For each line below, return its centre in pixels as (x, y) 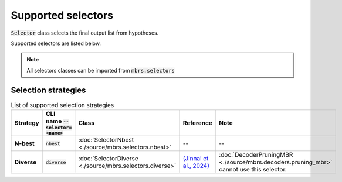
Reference (197, 123)
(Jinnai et (196, 158)
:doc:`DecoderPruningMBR (256, 155)
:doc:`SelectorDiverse (109, 158)
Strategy (27, 123)
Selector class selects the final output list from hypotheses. (85, 33)
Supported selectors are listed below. (56, 43)
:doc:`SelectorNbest (106, 140)
